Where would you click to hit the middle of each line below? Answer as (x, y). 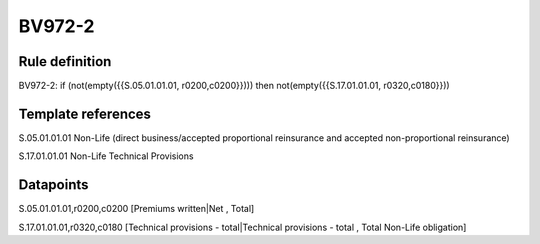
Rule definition (65, 61)
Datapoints (53, 185)
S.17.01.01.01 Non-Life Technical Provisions (106, 156)
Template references (85, 113)
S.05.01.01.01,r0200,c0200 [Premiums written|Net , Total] (136, 209)
